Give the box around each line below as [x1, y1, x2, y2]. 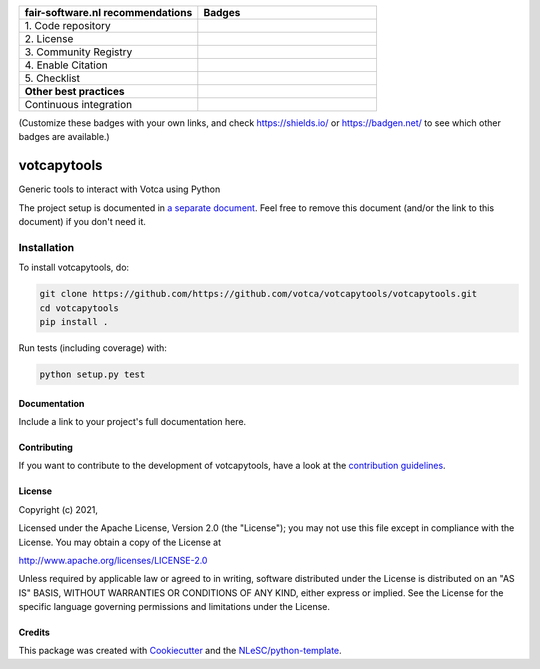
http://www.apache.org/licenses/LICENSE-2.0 [18, 554, 208, 566]
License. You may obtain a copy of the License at [18, 536, 222, 548]
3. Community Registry [24, 45, 133, 59]
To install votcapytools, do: [18, 261, 130, 274]
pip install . [39, 316, 109, 327]
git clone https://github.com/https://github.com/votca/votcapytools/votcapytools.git [39, 288, 478, 300]
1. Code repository [24, 19, 111, 32]
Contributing [18, 441, 74, 453]
